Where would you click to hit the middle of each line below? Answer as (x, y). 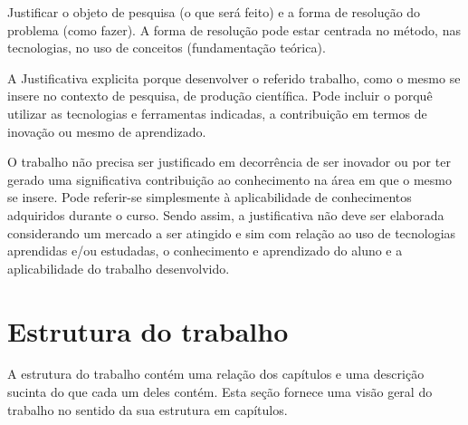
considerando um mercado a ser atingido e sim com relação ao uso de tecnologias (232, 232)
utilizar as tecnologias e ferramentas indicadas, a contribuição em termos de (217, 113)
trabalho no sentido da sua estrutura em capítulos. (148, 409)
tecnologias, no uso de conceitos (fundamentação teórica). (167, 48)
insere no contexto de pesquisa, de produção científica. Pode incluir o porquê (220, 96)
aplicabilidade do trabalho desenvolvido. (119, 268)
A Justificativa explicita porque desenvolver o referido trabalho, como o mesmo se (234, 77)
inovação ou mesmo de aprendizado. (107, 131)
